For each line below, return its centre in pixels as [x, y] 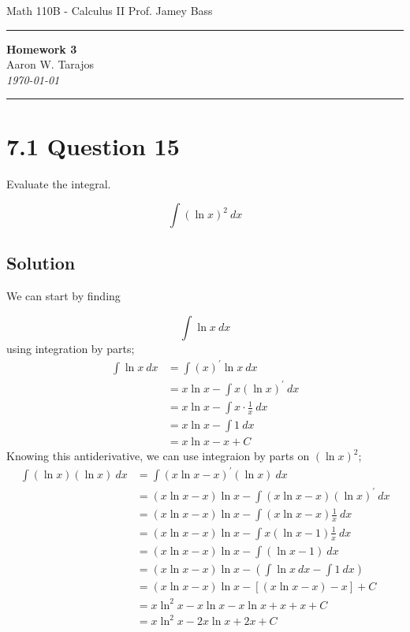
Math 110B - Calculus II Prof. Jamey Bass [110, 10]
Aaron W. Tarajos [50, 64]
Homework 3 [42, 48]
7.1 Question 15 [93, 145]
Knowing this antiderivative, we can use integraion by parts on [158, 456]
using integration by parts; [71, 348]
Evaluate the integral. [59, 183]
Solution [41, 263]
